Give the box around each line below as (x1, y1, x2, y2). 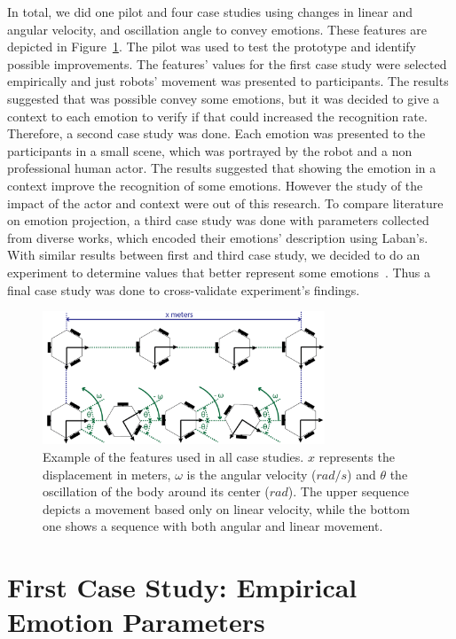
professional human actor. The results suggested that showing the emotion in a (7, 159, 436, 177)
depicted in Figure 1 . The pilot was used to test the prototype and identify (7, 37, 416, 56)
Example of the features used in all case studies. (43, 447, 304, 465)
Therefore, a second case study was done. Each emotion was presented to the (7, 124, 426, 143)
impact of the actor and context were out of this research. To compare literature (7, 193, 444, 212)
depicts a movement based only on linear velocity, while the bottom (43, 499, 410, 518)
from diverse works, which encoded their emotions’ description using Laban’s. (7, 228, 428, 246)
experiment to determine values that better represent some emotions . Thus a (7, 262, 430, 281)
